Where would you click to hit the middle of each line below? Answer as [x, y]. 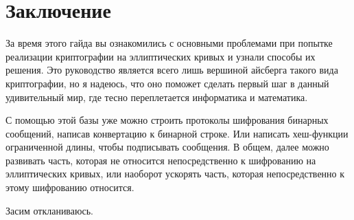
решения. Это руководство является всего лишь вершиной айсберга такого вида [172, 70]
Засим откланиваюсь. [49, 210]
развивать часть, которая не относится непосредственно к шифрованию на [161, 160]
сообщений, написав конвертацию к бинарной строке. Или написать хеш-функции [177, 133]
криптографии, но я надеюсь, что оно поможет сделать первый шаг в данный [167, 83]
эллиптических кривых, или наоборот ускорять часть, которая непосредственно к [175, 174]
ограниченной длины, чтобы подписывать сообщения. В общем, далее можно [167, 147]
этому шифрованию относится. [70, 187]
